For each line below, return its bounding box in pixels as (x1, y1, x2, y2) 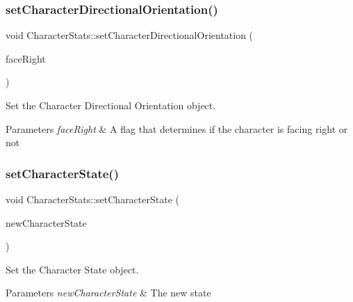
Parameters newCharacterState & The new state (6, 285, 211, 300)
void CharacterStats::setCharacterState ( (6, 192, 179, 206)
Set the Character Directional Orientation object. (6, 98, 216, 112)
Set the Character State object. (6, 262, 139, 276)
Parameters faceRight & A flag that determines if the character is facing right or (6, 121, 348, 136)
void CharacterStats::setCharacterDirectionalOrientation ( (6, 28, 254, 42)
